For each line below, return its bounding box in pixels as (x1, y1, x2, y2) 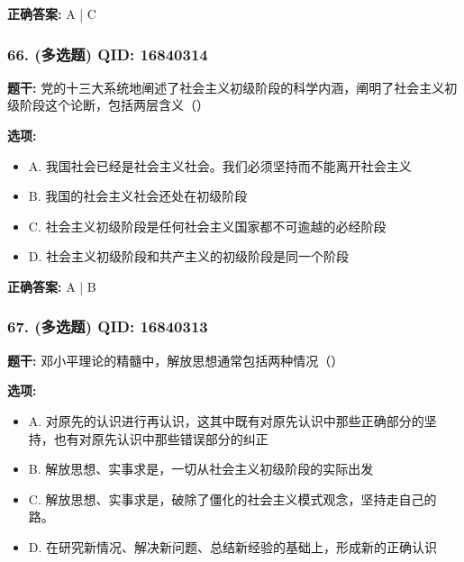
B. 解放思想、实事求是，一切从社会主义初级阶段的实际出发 (28, 459, 374, 478)
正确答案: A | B (7, 276, 96, 295)
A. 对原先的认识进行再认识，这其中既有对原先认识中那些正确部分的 (28, 411, 424, 430)
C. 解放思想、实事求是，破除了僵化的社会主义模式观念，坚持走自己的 (28, 489, 437, 508)
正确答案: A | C (7, 5, 96, 23)
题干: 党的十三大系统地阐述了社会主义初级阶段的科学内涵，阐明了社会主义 (7, 77, 445, 96)
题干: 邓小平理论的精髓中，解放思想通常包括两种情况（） (7, 350, 344, 369)
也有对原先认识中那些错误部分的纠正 (53, 429, 268, 448)
